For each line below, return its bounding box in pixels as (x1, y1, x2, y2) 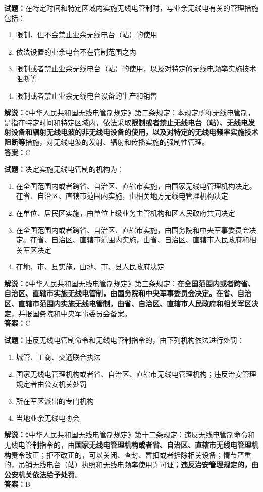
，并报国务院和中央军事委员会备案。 (11, 308, 131, 318)
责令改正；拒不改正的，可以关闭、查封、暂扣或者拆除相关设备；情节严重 (11, 449, 251, 460)
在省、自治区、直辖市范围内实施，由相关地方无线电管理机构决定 (16, 190, 228, 201)
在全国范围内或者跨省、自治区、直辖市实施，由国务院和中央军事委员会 (16, 224, 249, 235)
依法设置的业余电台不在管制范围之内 (16, 46, 136, 57)
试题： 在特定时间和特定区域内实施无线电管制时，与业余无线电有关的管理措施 (4, 3, 258, 13)
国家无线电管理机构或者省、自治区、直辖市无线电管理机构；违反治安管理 (16, 369, 256, 379)
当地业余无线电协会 (16, 412, 80, 423)
